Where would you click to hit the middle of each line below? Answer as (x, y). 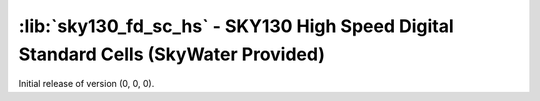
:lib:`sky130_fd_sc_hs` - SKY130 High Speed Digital (236, 26)
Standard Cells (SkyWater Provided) (171, 54)
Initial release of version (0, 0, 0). (86, 84)
